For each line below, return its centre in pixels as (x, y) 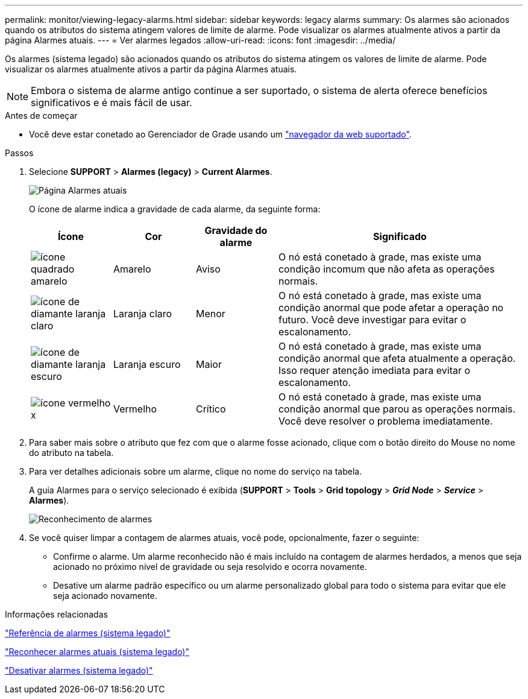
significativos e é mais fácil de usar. (112, 103)
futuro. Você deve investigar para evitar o (372, 320)
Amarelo (132, 269)
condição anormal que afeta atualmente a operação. (397, 358)
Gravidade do (236, 230)
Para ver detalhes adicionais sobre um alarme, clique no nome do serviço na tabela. (196, 471)
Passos (19, 153)
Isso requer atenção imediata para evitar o (374, 370)
